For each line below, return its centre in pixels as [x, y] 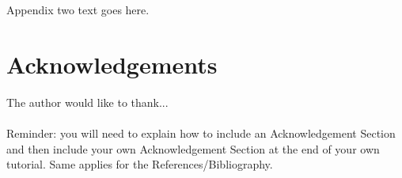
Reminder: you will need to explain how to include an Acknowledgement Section [201, 133]
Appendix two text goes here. [78, 10]
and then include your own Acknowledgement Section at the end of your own [193, 148]
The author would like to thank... [87, 102]
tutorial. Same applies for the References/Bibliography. [140, 164]
